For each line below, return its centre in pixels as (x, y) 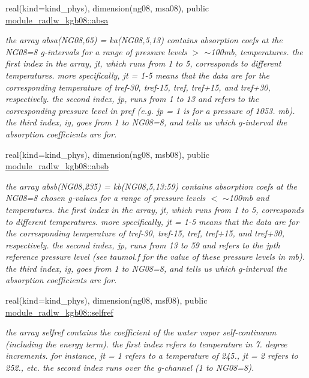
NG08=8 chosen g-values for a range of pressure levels (106, 198)
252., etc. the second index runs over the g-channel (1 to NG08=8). (130, 367)
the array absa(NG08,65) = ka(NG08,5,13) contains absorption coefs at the (144, 40)
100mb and (249, 198)
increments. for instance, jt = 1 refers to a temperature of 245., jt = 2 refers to (152, 355)
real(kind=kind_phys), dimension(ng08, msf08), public (106, 300)
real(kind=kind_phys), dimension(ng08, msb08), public (107, 154)
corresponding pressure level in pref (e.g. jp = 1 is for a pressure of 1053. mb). (150, 110)
